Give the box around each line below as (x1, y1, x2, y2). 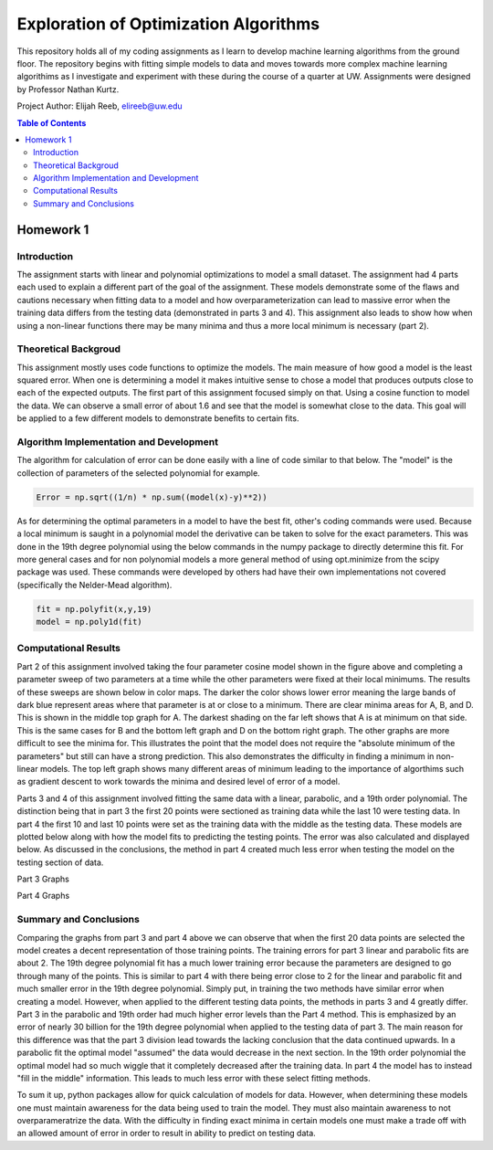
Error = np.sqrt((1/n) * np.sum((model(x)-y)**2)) (36, 491, 268, 502)
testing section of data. (16, 857, 104, 868)
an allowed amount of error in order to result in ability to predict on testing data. (16, 1128, 317, 1139)
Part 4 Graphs (16, 891, 70, 902)
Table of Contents (16, 117, 87, 128)
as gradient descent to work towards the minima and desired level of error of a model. (16, 776, 341, 787)
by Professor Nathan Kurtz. (16, 83, 120, 95)
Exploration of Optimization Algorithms (16, 14, 320, 34)
